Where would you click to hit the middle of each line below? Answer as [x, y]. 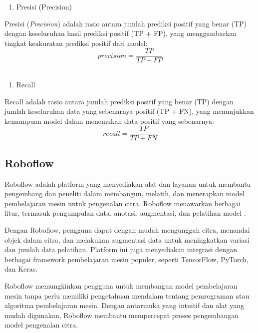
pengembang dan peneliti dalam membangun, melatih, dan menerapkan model [125, 193]
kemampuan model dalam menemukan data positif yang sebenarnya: [109, 121]
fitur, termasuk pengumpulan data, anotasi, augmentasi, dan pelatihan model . [125, 213]
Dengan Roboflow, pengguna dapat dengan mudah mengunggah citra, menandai [127, 230]
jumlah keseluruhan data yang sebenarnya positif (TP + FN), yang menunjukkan [129, 111]
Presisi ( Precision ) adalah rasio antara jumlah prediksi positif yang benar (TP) [126, 23]
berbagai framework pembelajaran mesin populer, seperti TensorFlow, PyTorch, [127, 259]
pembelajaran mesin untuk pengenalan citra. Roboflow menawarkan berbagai [123, 203]
